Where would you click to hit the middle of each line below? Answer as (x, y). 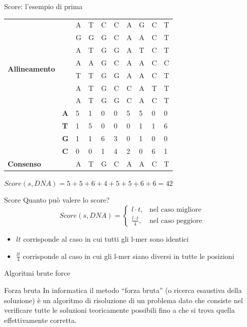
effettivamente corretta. (40, 320)
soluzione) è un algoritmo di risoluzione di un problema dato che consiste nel (123, 300)
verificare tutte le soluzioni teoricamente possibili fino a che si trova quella (119, 310)
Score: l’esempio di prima (43, 6)
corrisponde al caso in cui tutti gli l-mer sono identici (106, 238)
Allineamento (32, 69)
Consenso (24, 163)
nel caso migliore (175, 210)
